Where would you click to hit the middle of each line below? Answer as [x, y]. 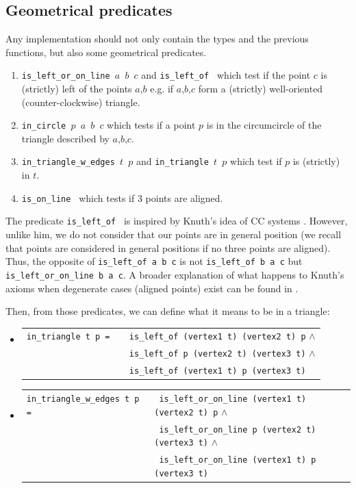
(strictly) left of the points [77, 89]
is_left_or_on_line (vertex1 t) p [238, 460]
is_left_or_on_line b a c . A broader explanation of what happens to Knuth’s [175, 274]
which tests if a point [151, 125]
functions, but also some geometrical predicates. [106, 52]
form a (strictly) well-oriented [260, 89]
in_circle [44, 126]
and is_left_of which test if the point [226, 75]
